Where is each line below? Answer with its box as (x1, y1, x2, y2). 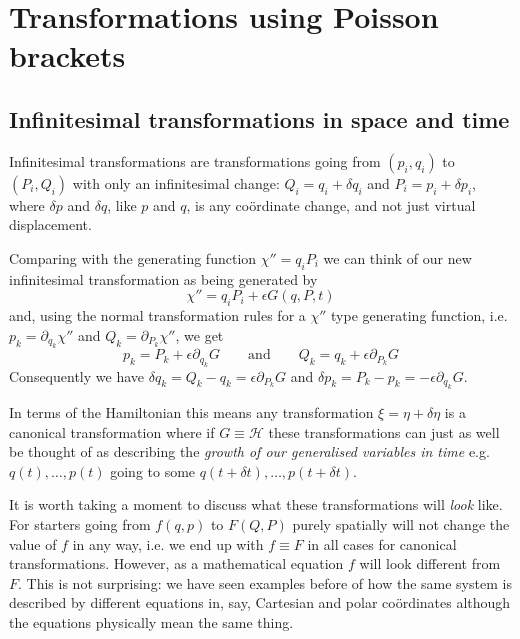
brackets (9, 35, 126, 76)
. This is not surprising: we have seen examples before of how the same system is (18, 572, 512, 593)
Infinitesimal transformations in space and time (9, 103, 510, 134)
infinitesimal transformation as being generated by (9, 268, 318, 289)
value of (9, 533, 57, 554)
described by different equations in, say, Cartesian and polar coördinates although (9, 592, 511, 613)
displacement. (9, 214, 92, 235)
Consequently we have (9, 365, 145, 386)
